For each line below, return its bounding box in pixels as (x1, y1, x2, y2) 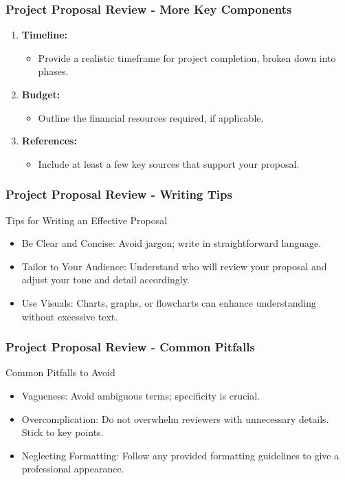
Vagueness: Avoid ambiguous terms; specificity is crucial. (21, 388, 260, 402)
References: (21, 133, 77, 148)
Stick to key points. (21, 425, 104, 439)
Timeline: (21, 28, 67, 42)
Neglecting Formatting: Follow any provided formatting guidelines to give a (21, 448, 340, 462)
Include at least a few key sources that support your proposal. (38, 156, 300, 171)
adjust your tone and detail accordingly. (21, 272, 190, 287)
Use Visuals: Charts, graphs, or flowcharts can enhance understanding (21, 295, 316, 309)
